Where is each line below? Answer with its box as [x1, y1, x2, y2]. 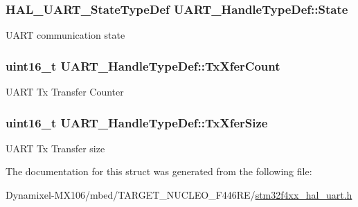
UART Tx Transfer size [6, 141, 105, 155]
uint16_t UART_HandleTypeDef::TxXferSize [6, 114, 268, 131]
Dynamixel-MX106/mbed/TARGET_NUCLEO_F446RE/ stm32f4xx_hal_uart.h [6, 188, 352, 202]
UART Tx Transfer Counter [6, 84, 124, 99]
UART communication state [6, 28, 125, 42]
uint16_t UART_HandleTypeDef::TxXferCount [6, 57, 280, 74]
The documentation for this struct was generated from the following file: [6, 164, 312, 179]
